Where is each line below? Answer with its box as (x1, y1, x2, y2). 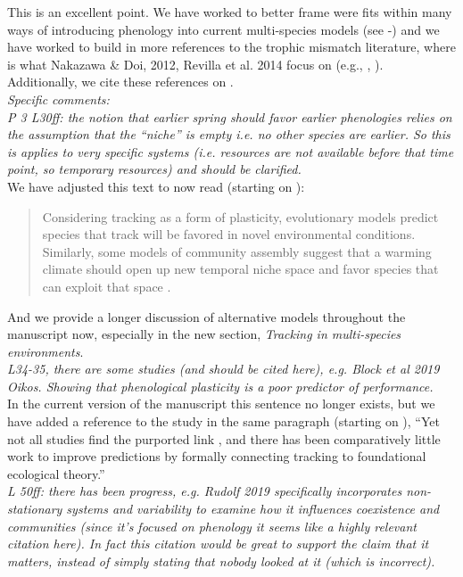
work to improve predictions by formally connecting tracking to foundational (7, 447, 426, 466)
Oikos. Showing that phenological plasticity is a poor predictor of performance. (7, 376, 434, 395)
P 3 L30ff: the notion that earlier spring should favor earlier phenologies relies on (7, 107, 452, 126)
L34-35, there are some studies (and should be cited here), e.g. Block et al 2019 (7, 359, 440, 378)
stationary (7, 499, 62, 518)
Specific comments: (7, 89, 110, 108)
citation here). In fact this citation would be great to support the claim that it (7, 534, 429, 553)
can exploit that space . (42, 276, 171, 295)
